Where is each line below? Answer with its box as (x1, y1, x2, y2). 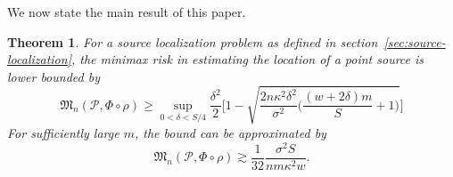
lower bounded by (7, 67, 100, 85)
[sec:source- (383, 32, 446, 51)
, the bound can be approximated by (134, 123, 326, 141)
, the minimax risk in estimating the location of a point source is (70, 50, 424, 68)
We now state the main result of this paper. (7, 3, 246, 20)
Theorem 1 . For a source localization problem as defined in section (7, 32, 378, 51)
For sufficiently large (7, 123, 119, 141)
